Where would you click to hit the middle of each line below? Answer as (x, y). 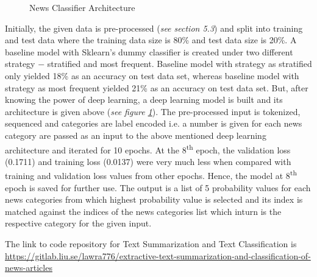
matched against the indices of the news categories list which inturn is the (143, 211)
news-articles (29, 268)
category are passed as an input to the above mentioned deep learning (136, 135)
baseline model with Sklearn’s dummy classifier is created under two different (149, 51)
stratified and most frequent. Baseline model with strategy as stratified (180, 64)
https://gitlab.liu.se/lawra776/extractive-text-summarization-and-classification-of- (158, 255)
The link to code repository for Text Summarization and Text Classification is (151, 244)
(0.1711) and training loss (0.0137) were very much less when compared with (148, 161)
